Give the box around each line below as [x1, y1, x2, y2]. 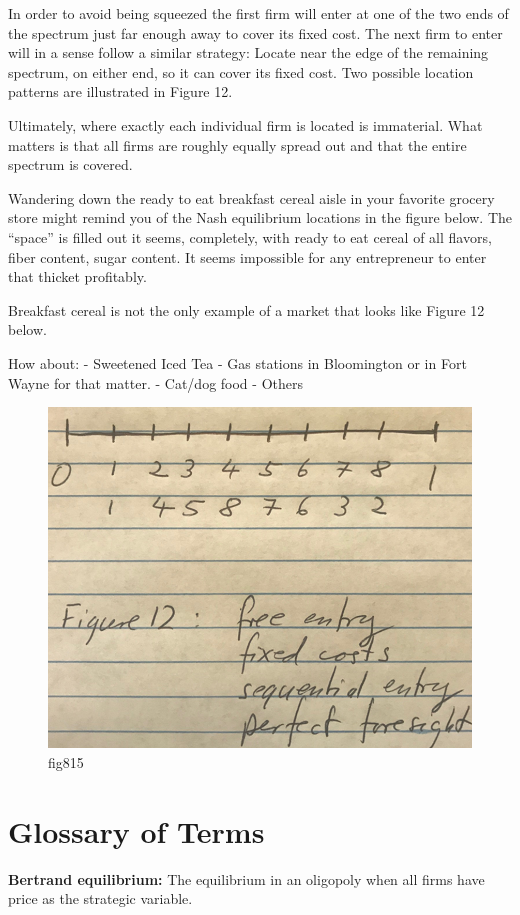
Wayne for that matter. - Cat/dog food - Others [8, 372, 303, 393]
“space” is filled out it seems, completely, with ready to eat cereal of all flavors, [8, 226, 492, 247]
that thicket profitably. [8, 266, 147, 287]
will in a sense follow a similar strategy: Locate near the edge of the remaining [8, 42, 489, 63]
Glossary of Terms [8, 810, 265, 851]
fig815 [48, 751, 84, 772]
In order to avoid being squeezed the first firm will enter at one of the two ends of [8, 3, 509, 23]
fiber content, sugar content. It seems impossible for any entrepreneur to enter [8, 246, 487, 267]
